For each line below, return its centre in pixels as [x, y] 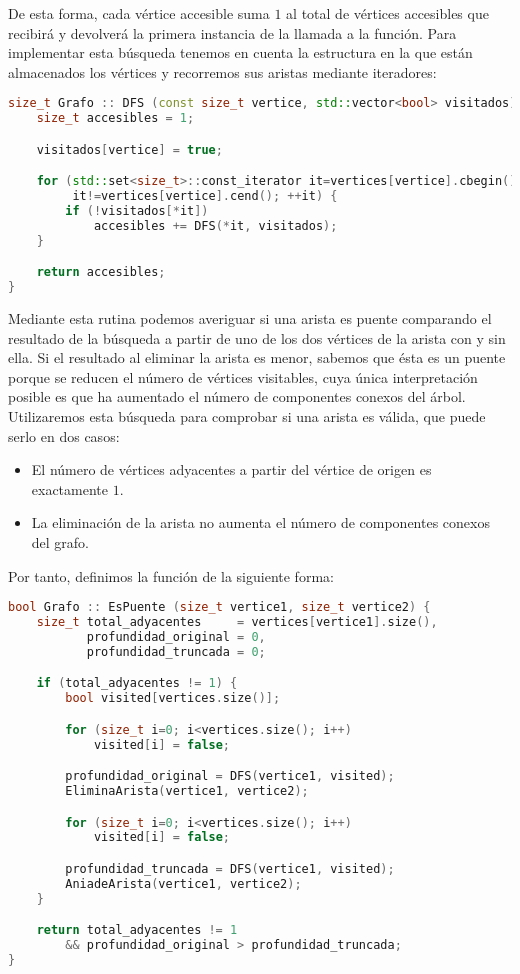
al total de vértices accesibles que [387, 13]
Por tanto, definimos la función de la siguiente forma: [171, 575]
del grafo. [60, 542]
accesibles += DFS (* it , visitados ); [215, 225]
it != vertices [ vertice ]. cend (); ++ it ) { [205, 196]
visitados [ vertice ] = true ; [129, 149]
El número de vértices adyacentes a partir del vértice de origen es [231, 469]
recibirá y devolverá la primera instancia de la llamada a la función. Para [232, 32]
